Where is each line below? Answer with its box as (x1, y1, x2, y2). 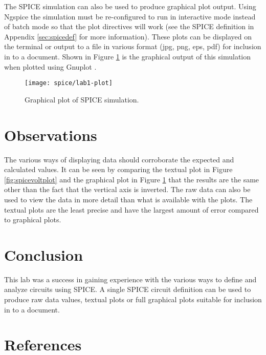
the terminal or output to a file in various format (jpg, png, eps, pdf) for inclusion (4, 41, 261, 52)
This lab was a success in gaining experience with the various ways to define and (4, 274, 257, 284)
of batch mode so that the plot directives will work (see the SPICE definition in (4, 21, 254, 32)
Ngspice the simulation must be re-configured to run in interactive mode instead (4, 11, 256, 22)
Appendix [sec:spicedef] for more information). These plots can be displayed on (4, 31, 252, 41)
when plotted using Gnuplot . (4, 61, 97, 72)
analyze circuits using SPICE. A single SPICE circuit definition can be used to (4, 284, 251, 295)
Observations (4, 124, 97, 145)
